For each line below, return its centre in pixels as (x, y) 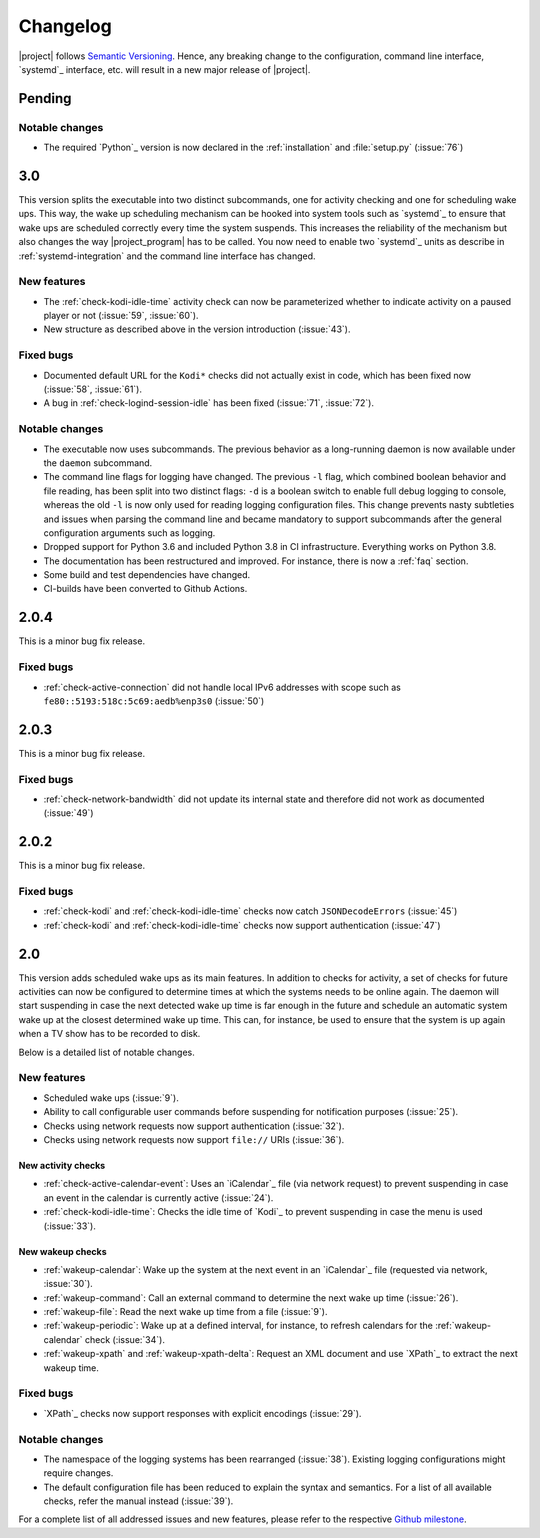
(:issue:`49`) (68, 813)
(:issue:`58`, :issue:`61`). (92, 389)
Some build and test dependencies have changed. (147, 575)
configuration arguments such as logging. (129, 532)
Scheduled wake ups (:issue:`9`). (111, 1097)
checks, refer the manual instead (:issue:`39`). (138, 1501)
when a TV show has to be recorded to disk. (109, 1034)
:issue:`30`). (68, 1284)
